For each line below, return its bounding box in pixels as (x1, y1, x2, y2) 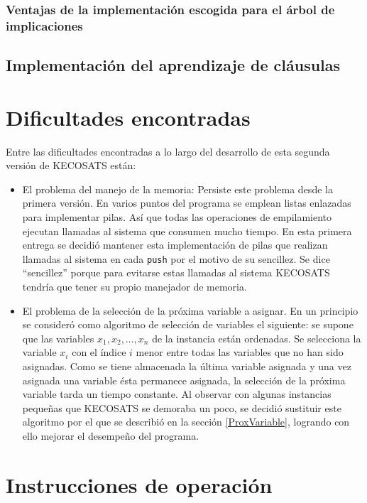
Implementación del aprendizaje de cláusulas (6, 54, 341, 76)
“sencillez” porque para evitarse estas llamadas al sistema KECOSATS (22, 265, 330, 280)
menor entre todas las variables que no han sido (136, 345, 344, 359)
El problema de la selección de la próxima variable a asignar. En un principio (22, 303, 358, 318)
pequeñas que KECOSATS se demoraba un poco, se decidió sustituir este (22, 400, 341, 415)
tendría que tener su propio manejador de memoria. (22, 279, 247, 294)
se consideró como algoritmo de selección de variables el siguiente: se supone (22, 317, 354, 332)
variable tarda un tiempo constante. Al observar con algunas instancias (22, 386, 332, 401)
